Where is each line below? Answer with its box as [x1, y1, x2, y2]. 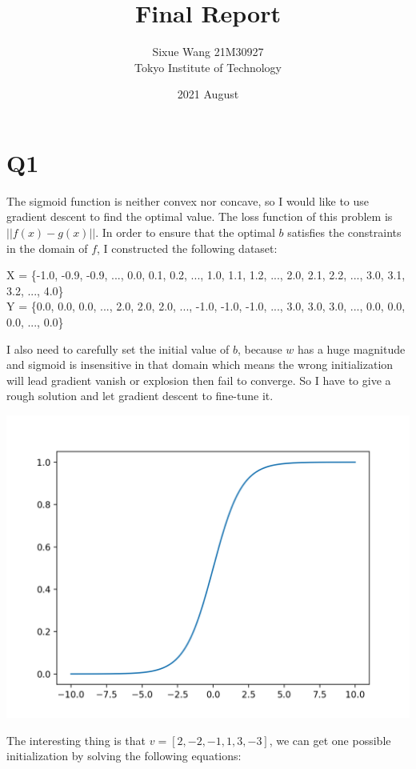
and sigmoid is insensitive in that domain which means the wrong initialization [6, 356, 394, 373]
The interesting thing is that [6, 731, 146, 748]
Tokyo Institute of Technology [134, 58, 282, 75]
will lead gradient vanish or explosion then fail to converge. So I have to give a [6, 371, 391, 388]
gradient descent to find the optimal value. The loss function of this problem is [6, 208, 393, 225]
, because [237, 340, 282, 357]
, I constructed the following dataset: [97, 239, 278, 256]
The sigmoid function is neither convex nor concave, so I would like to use [6, 192, 370, 209]
